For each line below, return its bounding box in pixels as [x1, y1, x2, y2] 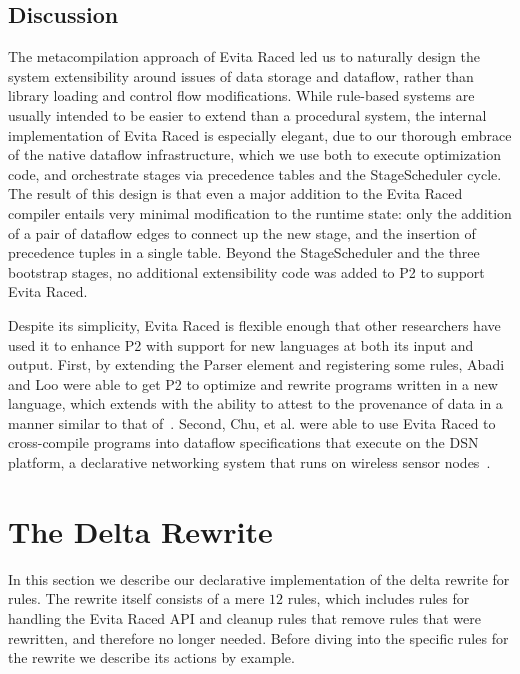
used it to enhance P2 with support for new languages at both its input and [8, 334, 474, 355]
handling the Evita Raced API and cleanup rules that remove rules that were [8, 607, 482, 628]
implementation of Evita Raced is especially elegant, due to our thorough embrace [8, 124, 512, 145]
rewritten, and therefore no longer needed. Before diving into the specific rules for [8, 627, 509, 648]
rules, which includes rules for [287, 588, 470, 609]
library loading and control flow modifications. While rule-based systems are [8, 85, 475, 106]
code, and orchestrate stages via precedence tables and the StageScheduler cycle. [8, 163, 502, 184]
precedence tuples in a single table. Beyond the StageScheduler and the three [8, 242, 480, 263]
